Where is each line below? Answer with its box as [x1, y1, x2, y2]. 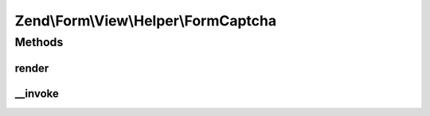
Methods [14, 35, 64, 49]
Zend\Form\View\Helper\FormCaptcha [14, 12, 277, 29]
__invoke [14, 87, 60, 100]
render [14, 61, 49, 75]
